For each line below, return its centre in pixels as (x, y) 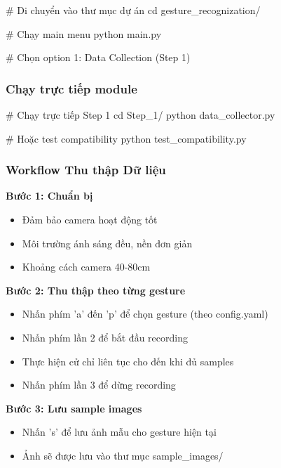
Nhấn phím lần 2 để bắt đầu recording (105, 337)
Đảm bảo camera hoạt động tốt (90, 219)
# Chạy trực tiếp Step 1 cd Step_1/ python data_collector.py (140, 115)
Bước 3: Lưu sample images (74, 408)
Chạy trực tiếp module (71, 88)
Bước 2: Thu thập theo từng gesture (96, 290)
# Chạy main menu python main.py (84, 33)
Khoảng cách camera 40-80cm (86, 267)
